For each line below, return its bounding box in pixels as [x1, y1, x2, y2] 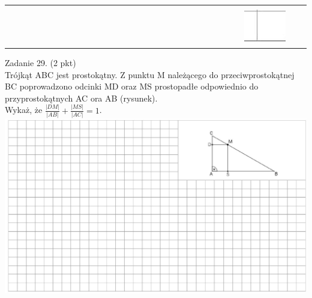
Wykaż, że [5, 103, 43, 116]
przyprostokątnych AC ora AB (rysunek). [5, 91, 158, 104]
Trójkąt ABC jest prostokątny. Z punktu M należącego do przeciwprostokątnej [5, 68, 295, 81]
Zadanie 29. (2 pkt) [5, 56, 76, 69]
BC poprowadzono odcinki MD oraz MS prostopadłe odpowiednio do [5, 80, 259, 93]
